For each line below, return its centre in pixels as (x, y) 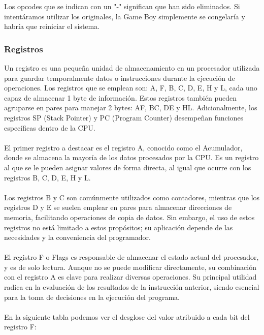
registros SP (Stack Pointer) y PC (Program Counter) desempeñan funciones (124, 117)
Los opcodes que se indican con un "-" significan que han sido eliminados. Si (122, 6)
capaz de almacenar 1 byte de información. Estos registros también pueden (120, 97)
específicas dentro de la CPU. (50, 127)
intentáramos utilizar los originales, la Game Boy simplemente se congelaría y (125, 16)
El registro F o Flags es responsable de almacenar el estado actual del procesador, (131, 257)
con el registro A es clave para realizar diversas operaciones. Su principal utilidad (130, 277)
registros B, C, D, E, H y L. (47, 177)
